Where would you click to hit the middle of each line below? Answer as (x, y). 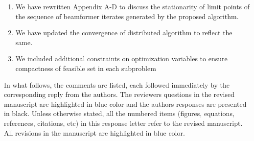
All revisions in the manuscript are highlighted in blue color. (94, 132)
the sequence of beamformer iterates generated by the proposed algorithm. (127, 16)
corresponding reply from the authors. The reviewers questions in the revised (119, 94)
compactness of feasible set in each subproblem (86, 68)
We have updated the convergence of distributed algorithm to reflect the (124, 33)
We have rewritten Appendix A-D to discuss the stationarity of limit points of (133, 6)
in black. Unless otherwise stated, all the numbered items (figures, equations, (119, 113)
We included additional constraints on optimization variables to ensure (121, 59)
